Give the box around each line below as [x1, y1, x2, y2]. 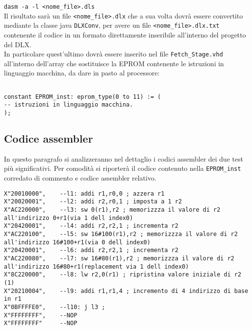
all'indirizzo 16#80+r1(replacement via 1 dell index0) [4, 263, 189, 270]
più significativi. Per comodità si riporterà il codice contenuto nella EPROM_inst [4, 163, 241, 173]
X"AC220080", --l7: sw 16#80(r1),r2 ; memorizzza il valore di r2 [4, 255, 234, 262]
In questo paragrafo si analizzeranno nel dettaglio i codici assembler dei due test [4, 153, 243, 164]
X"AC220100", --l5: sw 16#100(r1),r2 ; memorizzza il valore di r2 [4, 230, 238, 238]
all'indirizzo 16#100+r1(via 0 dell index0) [4, 238, 151, 246]
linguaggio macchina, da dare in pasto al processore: [4, 68, 160, 78]
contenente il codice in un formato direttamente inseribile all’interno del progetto [4, 29, 246, 39]
